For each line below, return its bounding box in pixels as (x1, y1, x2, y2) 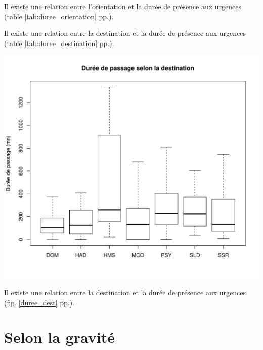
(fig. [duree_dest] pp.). (4, 297, 74, 308)
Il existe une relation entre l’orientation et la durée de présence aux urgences (4, 1, 242, 11)
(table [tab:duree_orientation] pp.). (4, 11, 114, 21)
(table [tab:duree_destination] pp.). (4, 37, 114, 48)
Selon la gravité (4, 327, 115, 347)
